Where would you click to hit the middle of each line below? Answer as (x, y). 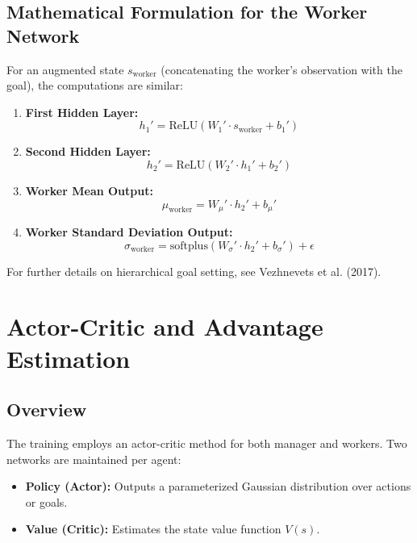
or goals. (46, 501)
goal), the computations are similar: (95, 85)
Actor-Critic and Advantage (165, 326)
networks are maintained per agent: (94, 459)
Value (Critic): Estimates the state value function (153, 529)
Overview (47, 409)
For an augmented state (65, 69)
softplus (189, 246)
